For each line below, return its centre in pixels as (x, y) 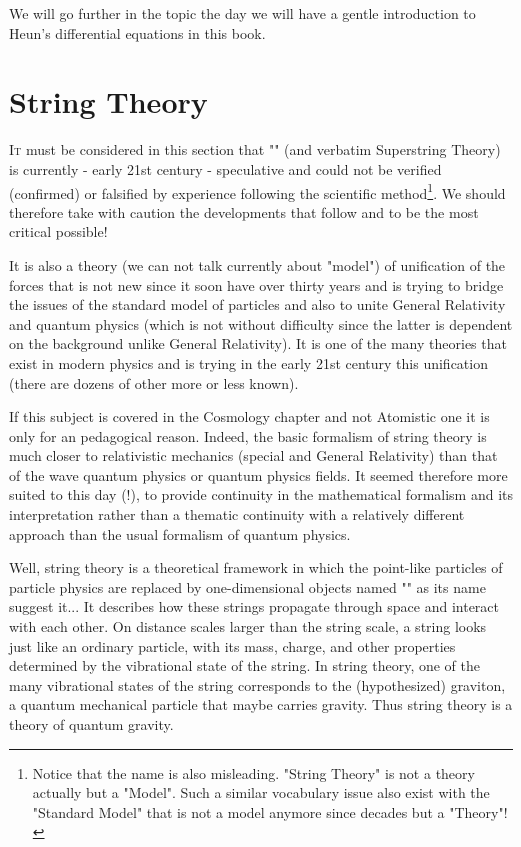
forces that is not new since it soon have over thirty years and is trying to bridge (256, 284)
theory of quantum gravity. (91, 724)
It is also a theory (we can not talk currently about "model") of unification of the (257, 264)
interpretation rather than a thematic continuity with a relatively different (237, 514)
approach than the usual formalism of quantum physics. (180, 533)
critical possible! (58, 231)
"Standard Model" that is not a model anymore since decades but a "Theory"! (270, 811)
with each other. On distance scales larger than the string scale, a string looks (248, 626)
